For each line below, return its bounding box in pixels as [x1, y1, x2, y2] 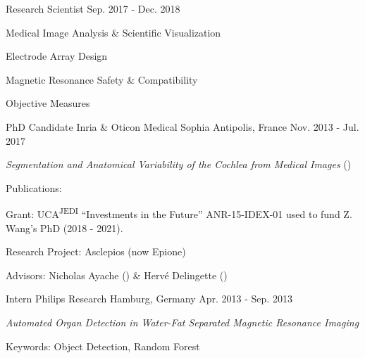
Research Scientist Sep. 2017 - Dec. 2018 [6, 1, 180, 15]
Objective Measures [6, 96, 90, 110]
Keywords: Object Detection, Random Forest [6, 338, 200, 353]
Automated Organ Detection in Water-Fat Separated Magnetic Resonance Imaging [6, 314, 359, 329]
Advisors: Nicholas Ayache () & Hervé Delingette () [6, 267, 228, 282]
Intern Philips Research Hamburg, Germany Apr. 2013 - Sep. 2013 [6, 291, 292, 306]
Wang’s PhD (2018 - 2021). [6, 220, 123, 235]
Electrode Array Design [6, 49, 108, 63]
